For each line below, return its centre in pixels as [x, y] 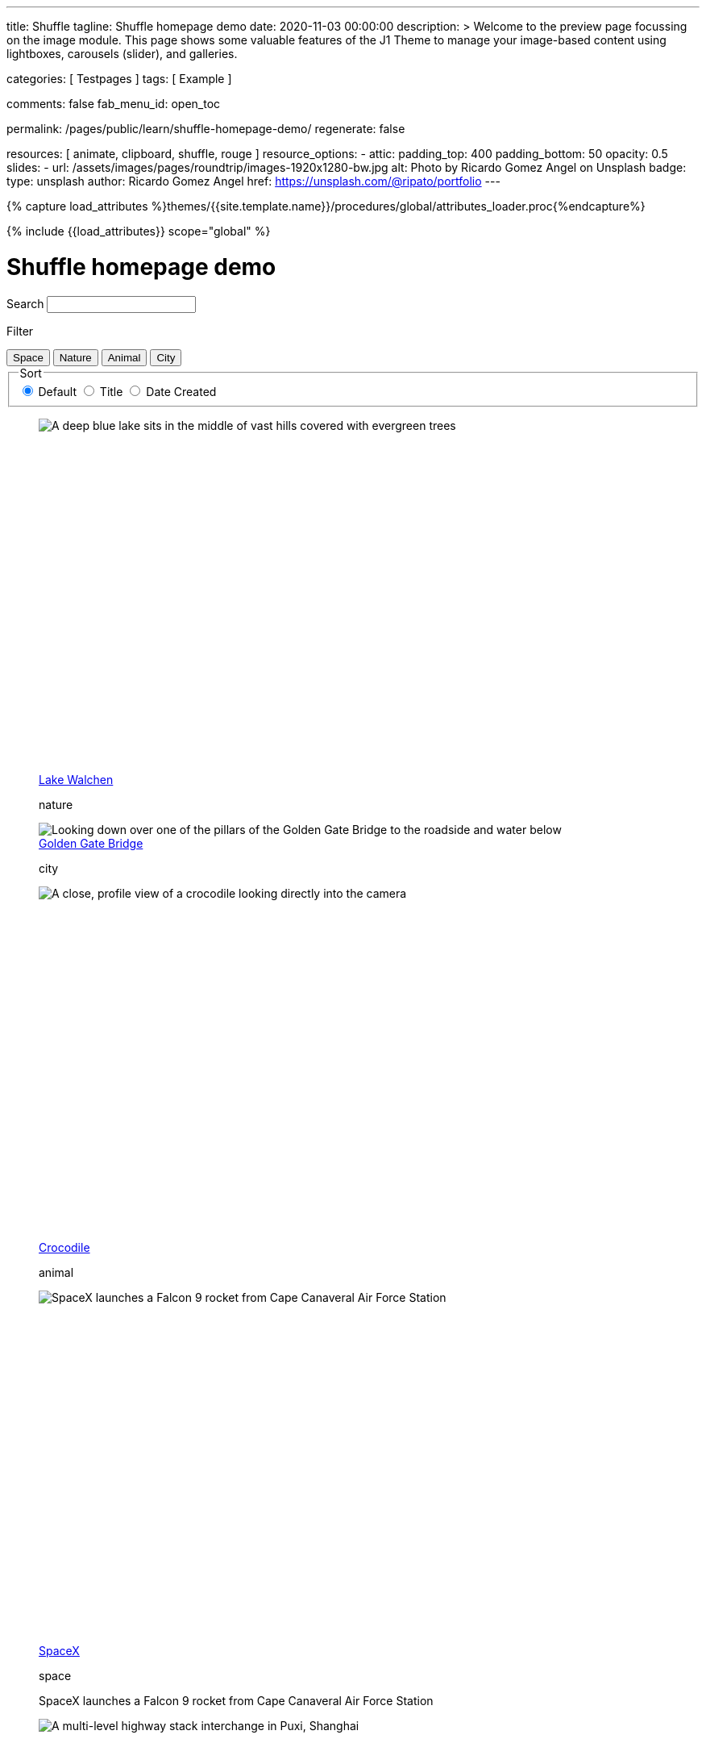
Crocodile [64, 1247]
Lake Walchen [76, 779]
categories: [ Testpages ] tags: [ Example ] [119, 79]
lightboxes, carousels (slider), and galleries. [122, 54]
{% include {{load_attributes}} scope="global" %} [139, 231]
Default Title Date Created [127, 392]
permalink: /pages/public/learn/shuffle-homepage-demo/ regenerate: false [206, 129]
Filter [20, 331]
